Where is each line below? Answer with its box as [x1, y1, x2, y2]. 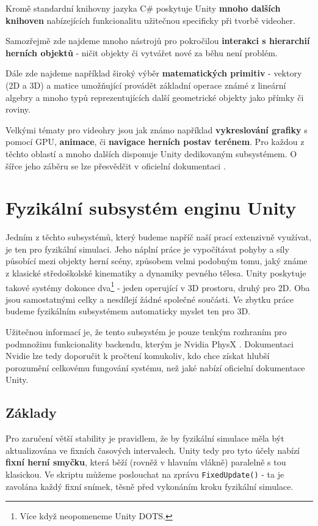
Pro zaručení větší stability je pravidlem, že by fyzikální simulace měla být [5, 432, 284, 445]
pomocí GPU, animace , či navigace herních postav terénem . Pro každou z [5, 135, 305, 148]
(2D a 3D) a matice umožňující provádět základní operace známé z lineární [5, 78, 286, 91]
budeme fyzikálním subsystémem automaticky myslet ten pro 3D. [5, 305, 251, 317]
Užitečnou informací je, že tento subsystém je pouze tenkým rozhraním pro [5, 325, 287, 338]
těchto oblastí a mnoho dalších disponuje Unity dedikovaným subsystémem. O [5, 147, 297, 160]
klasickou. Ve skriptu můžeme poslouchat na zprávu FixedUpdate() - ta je [5, 468, 284, 481]
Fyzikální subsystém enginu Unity [5, 195, 297, 220]
